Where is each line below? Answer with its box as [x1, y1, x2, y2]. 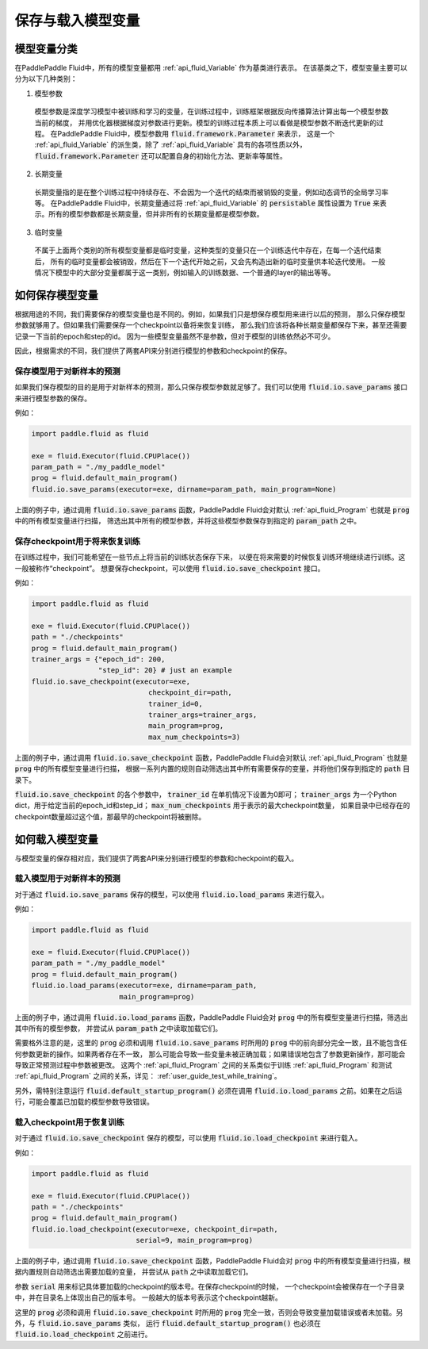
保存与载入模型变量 [14, 12, 140, 29]
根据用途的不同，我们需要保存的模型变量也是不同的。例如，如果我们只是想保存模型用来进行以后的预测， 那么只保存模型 [14, 309, 406, 319]
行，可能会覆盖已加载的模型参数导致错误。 [14, 1097, 154, 1106]
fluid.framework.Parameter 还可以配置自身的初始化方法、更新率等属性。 [34, 151, 287, 160]
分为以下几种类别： [14, 74, 78, 83]
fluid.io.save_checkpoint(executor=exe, [31, 676, 190, 686]
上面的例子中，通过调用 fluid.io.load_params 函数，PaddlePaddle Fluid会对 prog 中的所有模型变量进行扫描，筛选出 [14, 1012, 408, 1022]
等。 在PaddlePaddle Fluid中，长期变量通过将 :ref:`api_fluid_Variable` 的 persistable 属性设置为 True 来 [34, 198, 380, 208]
